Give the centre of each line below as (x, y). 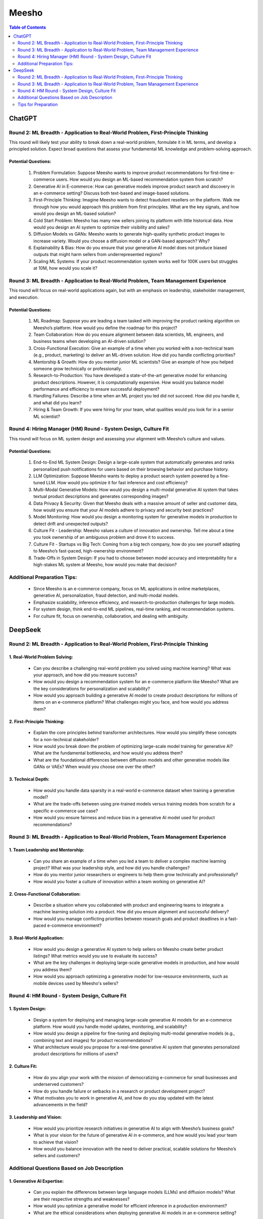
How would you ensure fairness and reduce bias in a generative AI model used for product (124, 818)
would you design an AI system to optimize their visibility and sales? (102, 227)
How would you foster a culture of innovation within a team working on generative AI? (119, 881)
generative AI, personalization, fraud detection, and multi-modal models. (106, 595)
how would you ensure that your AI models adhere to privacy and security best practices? (123, 510)
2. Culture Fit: (23, 1066)
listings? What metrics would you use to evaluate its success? (95, 956)
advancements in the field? (60, 1105)
